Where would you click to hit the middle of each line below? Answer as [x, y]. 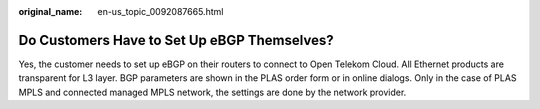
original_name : [50, 11]
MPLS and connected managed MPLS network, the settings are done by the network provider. [212, 92]
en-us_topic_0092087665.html [160, 11]
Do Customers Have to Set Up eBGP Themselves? [176, 40]
